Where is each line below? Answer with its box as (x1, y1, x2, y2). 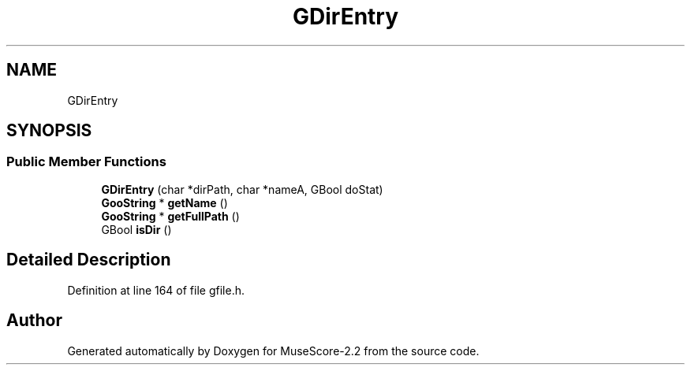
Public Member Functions (6, 154, 166, 170)
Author (6, 310, 62, 331)
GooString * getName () (101, 195, 228, 210)
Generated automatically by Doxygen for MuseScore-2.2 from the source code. (67, 343, 480, 358)
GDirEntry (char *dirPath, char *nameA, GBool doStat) (101, 182, 383, 196)
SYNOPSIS (6, 121, 92, 141)
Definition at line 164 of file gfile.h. (67, 283, 245, 297)
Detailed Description (6, 250, 171, 270)
